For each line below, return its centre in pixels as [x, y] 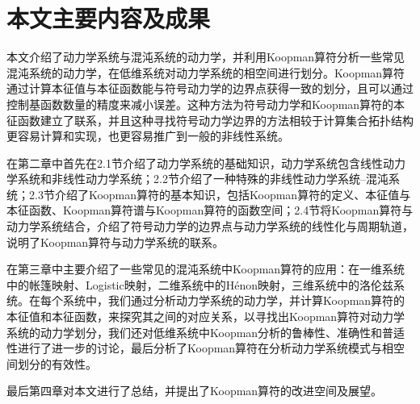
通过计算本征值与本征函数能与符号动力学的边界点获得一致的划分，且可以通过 [210, 88]
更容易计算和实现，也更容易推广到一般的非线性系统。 [148, 136]
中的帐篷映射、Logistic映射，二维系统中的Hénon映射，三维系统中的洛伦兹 [200, 284]
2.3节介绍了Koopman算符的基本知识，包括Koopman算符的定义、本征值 [214, 194]
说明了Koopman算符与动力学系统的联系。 [115, 242]
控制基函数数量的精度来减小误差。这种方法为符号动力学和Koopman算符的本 [206, 104]
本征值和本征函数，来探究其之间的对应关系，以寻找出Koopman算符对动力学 [206, 317]
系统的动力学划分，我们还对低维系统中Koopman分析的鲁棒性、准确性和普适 [206, 332]
